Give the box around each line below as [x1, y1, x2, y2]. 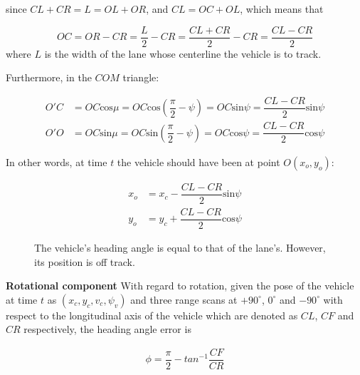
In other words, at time [6, 154, 107, 169]
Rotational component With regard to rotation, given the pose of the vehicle [6, 278, 354, 293]
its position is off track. [34, 254, 135, 269]
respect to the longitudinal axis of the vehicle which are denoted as [6, 307, 298, 322]
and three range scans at [130, 292, 238, 307]
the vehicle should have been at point [117, 154, 280, 169]
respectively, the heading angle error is [23, 322, 191, 337]
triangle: [122, 70, 159, 85]
